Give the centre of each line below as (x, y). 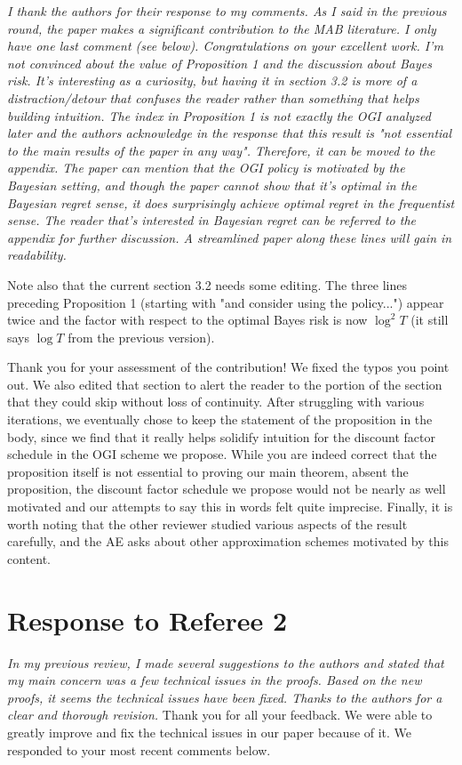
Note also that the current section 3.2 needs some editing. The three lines (207, 284)
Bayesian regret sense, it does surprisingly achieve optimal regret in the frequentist (231, 202)
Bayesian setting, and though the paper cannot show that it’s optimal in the (212, 185)
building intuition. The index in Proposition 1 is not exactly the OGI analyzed (219, 115)
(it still (430, 320)
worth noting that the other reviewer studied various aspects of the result (207, 523)
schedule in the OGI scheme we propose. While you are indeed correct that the (222, 454)
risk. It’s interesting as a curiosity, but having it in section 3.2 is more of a (212, 81)
